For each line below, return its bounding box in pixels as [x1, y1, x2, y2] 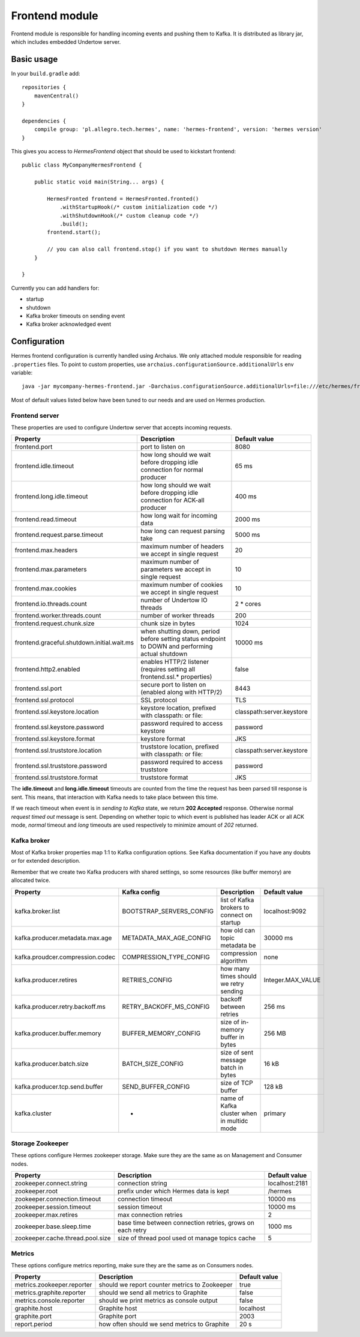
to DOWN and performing [140, 642, 213, 650]
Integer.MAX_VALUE [263, 976, 321, 984]
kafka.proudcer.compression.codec [14, 953, 116, 961]
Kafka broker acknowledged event [26, 320, 111, 328]
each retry [117, 1226, 147, 1235]
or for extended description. [11, 857, 81, 864]
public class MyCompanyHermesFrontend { [22, 162, 142, 168]
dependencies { [22, 117, 67, 124]
